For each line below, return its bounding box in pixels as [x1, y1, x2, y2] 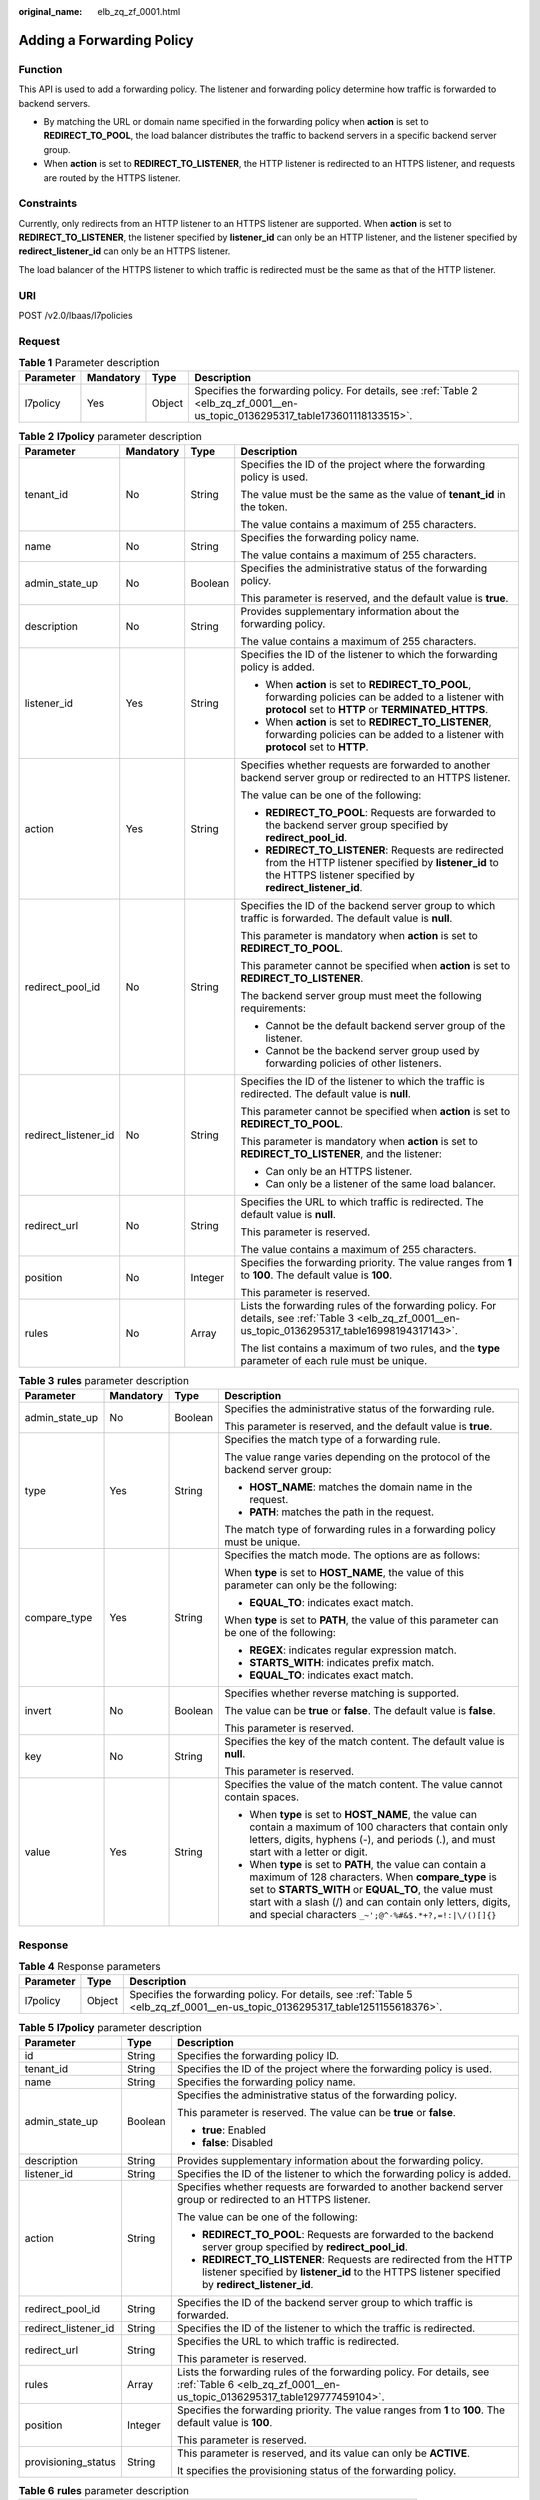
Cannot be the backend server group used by [265, 1043, 480, 1057]
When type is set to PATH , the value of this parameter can [224, 1613, 499, 1627]
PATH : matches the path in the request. [249, 1505, 435, 1519]
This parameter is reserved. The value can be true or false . [176, 2105, 457, 2119]
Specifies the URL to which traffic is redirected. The [240, 1195, 484, 1209]
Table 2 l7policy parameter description [18, 429, 202, 443]
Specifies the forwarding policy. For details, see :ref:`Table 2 [194, 384, 479, 398]
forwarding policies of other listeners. [265, 1056, 442, 1070]
